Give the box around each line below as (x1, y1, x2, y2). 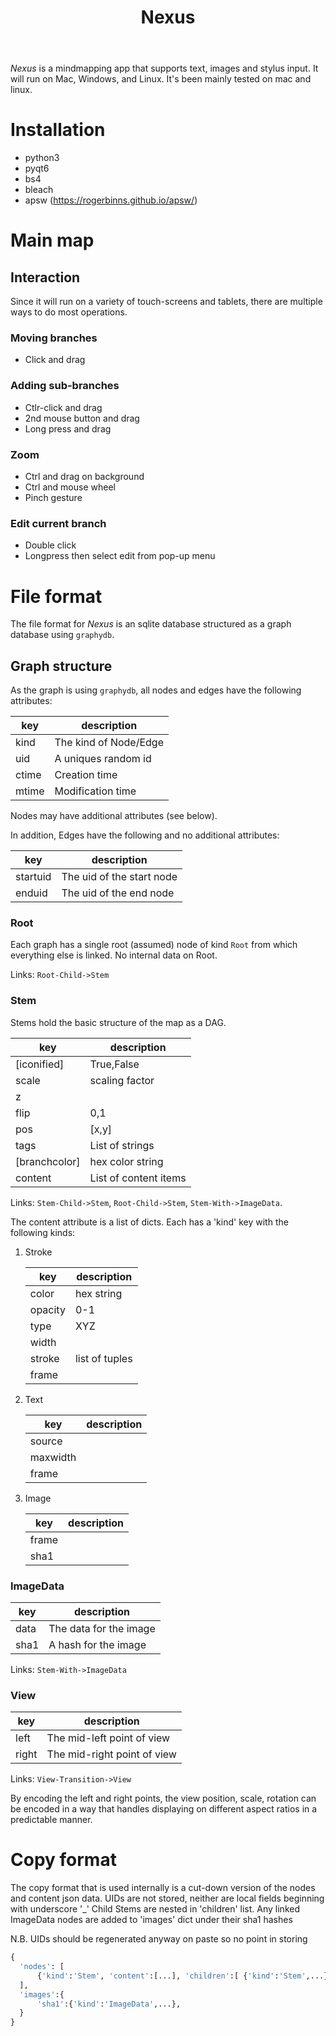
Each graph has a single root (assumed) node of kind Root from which (10, 939, 298, 951)
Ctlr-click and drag (24, 401, 103, 413)
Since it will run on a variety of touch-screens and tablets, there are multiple (10, 296, 323, 308)
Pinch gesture (24, 492, 83, 504)
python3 (24, 152, 60, 164)
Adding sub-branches (10, 379, 120, 393)
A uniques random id (54, 752, 152, 766)
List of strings (89, 1138, 155, 1152)
